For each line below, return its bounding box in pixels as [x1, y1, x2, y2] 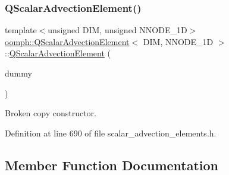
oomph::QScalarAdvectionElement [5, 35, 130, 47]
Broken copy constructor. [5, 107, 96, 119]
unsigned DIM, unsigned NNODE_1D [48, 24, 187, 36]
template [5, 24, 37, 36]
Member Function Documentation [5, 155, 219, 174]
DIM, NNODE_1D [143, 35, 214, 47]
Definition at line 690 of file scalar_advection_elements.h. [5, 126, 217, 139]
